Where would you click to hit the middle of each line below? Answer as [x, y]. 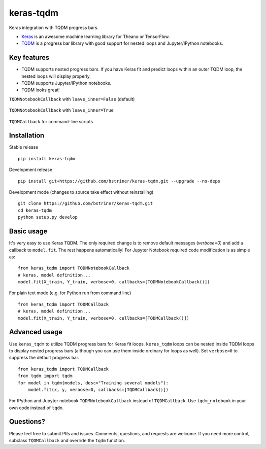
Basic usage [28, 231]
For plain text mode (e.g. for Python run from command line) [70, 293]
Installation [27, 136]
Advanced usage [36, 332]
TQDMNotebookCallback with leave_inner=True [62, 110]
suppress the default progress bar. [44, 358]
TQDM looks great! [41, 90]
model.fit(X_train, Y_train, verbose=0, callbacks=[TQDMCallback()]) [104, 318]
